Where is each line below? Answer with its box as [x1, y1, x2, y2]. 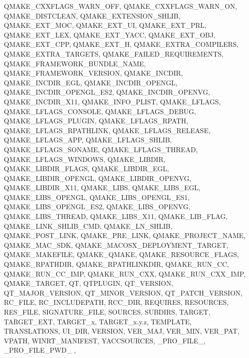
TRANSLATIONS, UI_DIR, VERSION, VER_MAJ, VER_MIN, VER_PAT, [4, 326, 240, 336]
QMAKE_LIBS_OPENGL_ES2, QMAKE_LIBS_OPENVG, [4, 201, 191, 212]
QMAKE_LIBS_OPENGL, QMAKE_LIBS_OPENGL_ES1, [4, 192, 190, 202]
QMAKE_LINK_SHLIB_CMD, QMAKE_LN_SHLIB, [4, 220, 173, 231]
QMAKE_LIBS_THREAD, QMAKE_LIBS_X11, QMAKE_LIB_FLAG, [4, 211, 228, 221]
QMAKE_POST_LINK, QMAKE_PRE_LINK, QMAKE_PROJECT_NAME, [4, 230, 246, 240]
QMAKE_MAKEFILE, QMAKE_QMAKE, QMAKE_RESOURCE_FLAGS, [4, 249, 239, 259]
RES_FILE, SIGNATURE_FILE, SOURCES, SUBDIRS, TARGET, [4, 307, 211, 317]
